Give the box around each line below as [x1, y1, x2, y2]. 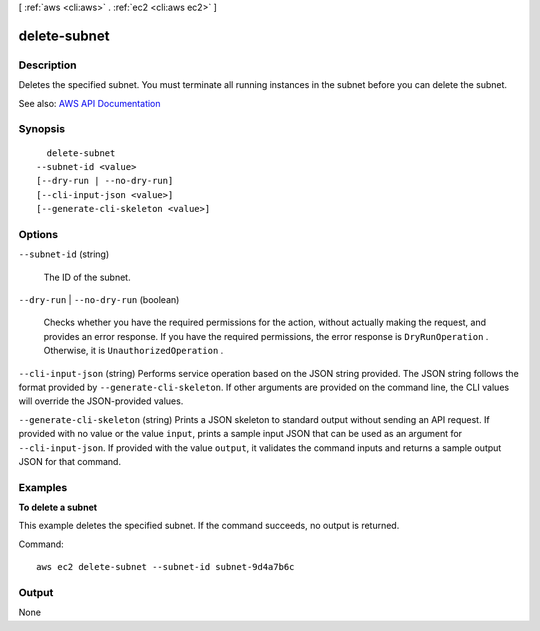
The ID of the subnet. [43, 271, 131, 283]
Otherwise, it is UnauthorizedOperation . [43, 345, 224, 357]
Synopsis [18, 122, 65, 136]
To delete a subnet [18, 501, 98, 514]
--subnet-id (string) [18, 248, 110, 260]
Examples [18, 480, 68, 494]
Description [18, 58, 77, 72]
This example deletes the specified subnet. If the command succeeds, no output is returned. [18, 520, 400, 532]
